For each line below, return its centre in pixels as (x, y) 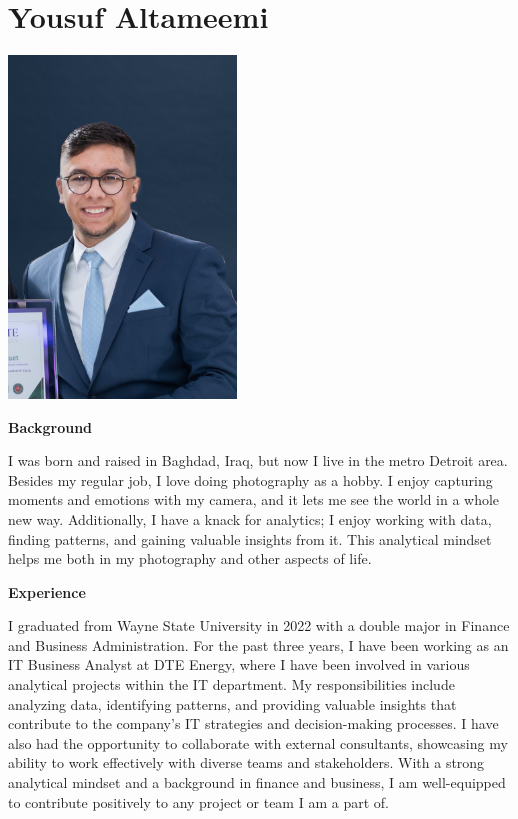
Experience (47, 591)
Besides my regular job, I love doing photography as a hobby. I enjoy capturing (250, 479)
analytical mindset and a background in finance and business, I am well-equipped (257, 782)
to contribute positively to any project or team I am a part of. (198, 801)
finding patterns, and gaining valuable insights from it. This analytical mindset (250, 538)
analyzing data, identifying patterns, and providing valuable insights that (232, 703)
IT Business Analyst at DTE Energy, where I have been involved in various (239, 664)
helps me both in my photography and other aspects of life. (190, 558)
